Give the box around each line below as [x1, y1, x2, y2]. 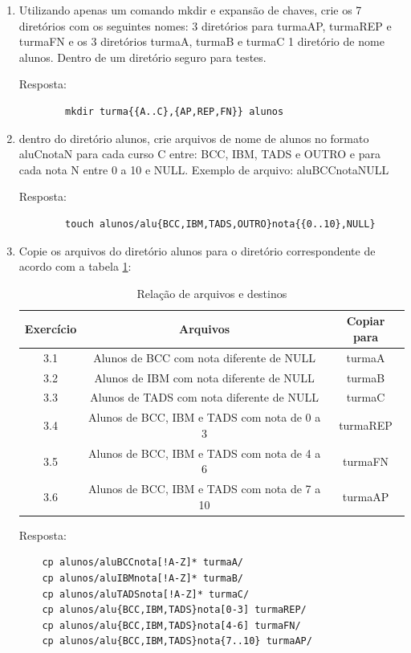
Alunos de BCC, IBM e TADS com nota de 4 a [88, 444, 321, 461]
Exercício [24, 320, 77, 337]
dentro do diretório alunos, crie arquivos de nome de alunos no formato [18, 129, 369, 146]
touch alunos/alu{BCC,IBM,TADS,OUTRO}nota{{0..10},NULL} [65, 218, 376, 230]
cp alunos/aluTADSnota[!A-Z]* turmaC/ [42, 588, 250, 600]
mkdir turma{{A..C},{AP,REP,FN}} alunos [65, 105, 284, 117]
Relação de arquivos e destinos [136, 284, 287, 301]
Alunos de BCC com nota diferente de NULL [93, 349, 315, 365]
